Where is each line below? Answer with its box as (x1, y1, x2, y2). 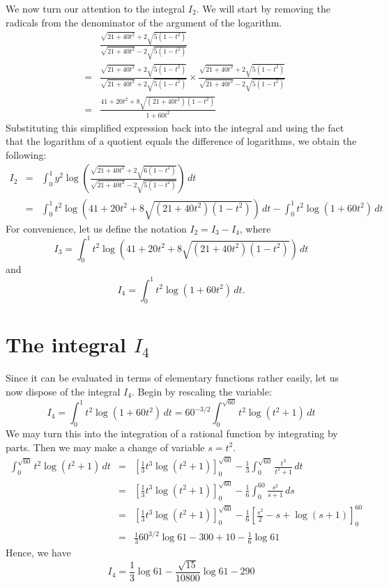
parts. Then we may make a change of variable (6, 439, 205, 454)
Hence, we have (6, 545, 71, 560)
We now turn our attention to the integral (6, 1, 185, 15)
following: (6, 147, 47, 162)
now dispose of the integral (6, 384, 121, 399)
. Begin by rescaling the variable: (131, 384, 272, 399)
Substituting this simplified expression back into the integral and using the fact (6, 120, 344, 134)
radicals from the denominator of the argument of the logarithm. (6, 15, 282, 29)
